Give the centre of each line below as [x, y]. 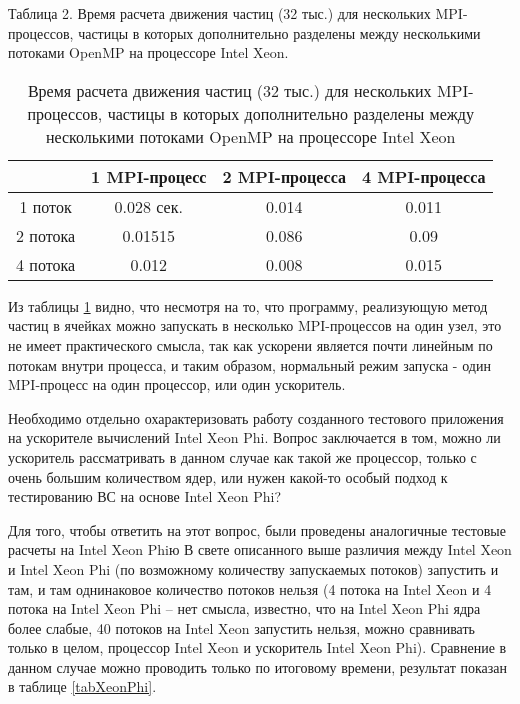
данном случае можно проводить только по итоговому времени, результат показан [257, 666]
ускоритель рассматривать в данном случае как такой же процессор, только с [242, 456]
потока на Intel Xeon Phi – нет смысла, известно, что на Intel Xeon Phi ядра [244, 608]
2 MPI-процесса [284, 176]
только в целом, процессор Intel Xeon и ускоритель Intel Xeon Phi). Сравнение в [257, 647]
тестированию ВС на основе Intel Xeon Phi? [145, 496]
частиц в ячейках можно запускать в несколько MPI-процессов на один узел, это [255, 325]
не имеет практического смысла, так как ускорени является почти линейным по [250, 344]
